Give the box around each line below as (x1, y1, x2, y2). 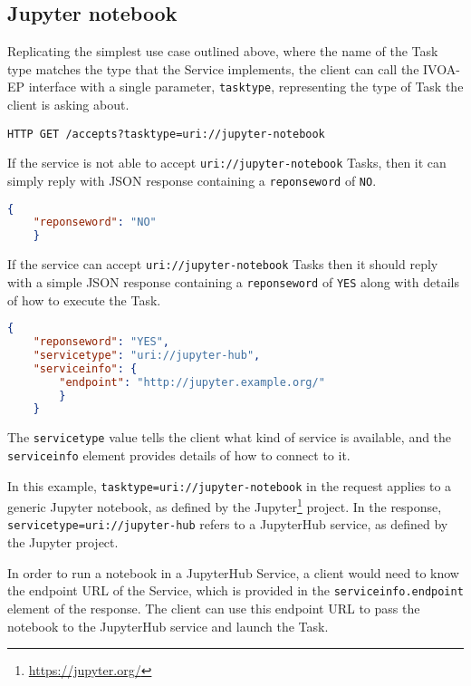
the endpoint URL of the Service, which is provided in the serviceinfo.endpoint (7, 581, 464, 600)
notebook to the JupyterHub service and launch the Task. (7, 616, 329, 635)
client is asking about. (7, 95, 130, 114)
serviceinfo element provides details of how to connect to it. (7, 445, 351, 464)
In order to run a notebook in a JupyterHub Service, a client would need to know (7, 563, 459, 582)
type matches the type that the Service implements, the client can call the (7, 59, 419, 78)
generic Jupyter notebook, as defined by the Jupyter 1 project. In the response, (7, 495, 442, 516)
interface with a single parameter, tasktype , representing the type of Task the (28, 77, 464, 96)
